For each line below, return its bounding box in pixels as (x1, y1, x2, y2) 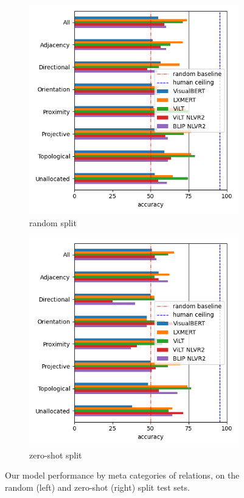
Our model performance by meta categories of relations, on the (5, 469, 240, 482)
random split (29, 216, 77, 229)
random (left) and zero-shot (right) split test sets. (5, 480, 190, 493)
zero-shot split (29, 448, 82, 461)
